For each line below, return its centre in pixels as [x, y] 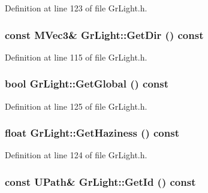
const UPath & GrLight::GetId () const [100, 181]
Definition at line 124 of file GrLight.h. [76, 155]
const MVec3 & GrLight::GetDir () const [104, 34]
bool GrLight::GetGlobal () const [87, 84]
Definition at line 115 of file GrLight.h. [76, 57]
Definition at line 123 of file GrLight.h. [76, 8]
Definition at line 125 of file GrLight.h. [76, 106]
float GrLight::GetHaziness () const [92, 133]
